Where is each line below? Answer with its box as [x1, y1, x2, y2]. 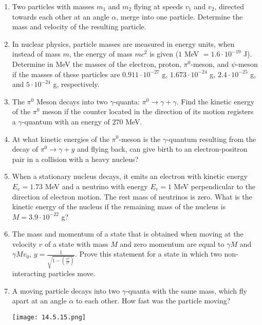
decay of [12, 143, 38, 154]
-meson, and [191, 58, 229, 69]
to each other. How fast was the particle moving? [76, 295, 231, 306]
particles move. [48, 268, 96, 279]
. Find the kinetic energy [176, 96, 255, 106]
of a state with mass [44, 238, 108, 249]
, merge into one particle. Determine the [116, 11, 243, 22]
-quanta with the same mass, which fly [126, 285, 247, 296]
